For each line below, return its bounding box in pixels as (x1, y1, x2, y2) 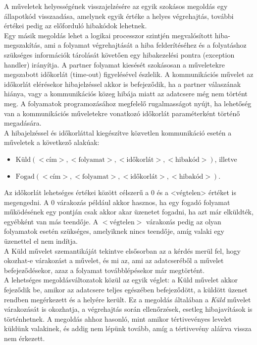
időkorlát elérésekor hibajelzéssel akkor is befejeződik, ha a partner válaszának (4, 78, 241, 89)
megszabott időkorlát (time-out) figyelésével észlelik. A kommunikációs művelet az (4, 69, 254, 79)
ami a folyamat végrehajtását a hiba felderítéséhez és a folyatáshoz (44, 40, 247, 50)
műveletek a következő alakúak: (4, 137, 100, 147)
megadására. (4, 118, 42, 128)
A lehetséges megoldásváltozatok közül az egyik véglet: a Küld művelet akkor (4, 275, 238, 285)
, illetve (214, 153, 237, 164)
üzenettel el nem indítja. (4, 236, 78, 246)
